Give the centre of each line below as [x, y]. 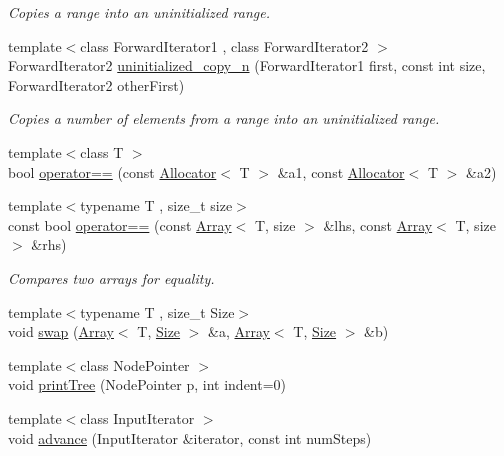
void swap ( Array [61, 331]
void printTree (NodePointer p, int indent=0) [147, 384]
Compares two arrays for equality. [111, 277]
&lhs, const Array [378, 224]
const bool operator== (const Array [120, 224]
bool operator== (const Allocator [112, 171]
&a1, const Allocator [341, 171]
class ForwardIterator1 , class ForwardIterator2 [224, 45]
